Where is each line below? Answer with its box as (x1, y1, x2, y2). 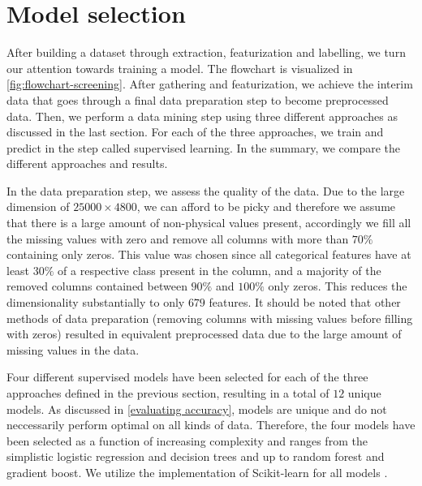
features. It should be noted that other (209, 294, 401, 311)
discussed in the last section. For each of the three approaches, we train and (6, 123, 384, 140)
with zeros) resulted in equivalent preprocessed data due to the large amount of (6, 325, 402, 342)
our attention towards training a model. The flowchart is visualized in (6, 59, 353, 76)
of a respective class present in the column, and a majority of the (58, 261, 381, 278)
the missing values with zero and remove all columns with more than (6, 230, 349, 247)
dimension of (6, 198, 70, 215)
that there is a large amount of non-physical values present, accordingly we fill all (6, 214, 411, 231)
